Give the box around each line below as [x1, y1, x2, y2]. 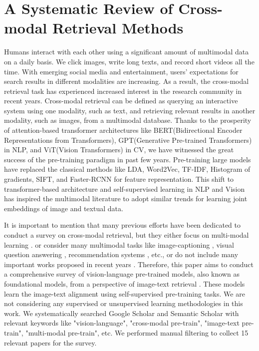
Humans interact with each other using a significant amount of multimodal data [4, 46, 249, 57]
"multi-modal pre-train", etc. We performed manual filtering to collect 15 [25, 327, 249, 338]
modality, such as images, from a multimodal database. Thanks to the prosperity [4, 115, 252, 125]
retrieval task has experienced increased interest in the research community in [4, 85, 242, 96]
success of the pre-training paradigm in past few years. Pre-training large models [4, 154, 251, 164]
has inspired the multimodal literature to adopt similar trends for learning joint [4, 193, 248, 204]
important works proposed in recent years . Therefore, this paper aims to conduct [4, 259, 254, 269]
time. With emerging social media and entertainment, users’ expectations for [4, 66, 239, 76]
